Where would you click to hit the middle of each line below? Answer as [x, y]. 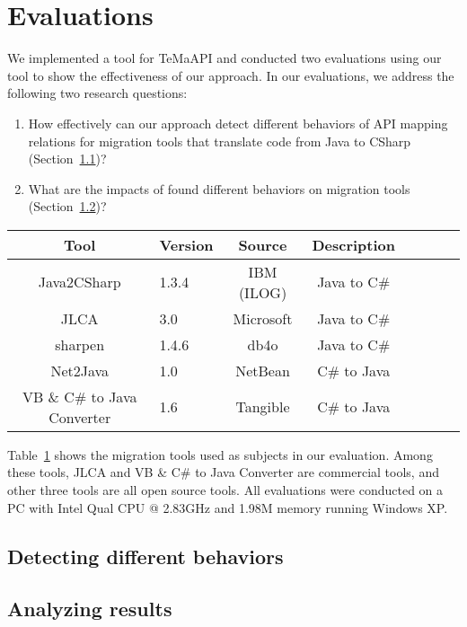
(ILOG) [263, 292]
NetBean [263, 370]
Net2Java [80, 370]
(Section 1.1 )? [67, 159]
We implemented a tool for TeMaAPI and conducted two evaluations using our [225, 58]
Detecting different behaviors [145, 556]
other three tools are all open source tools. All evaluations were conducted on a [225, 490]
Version [186, 244]
